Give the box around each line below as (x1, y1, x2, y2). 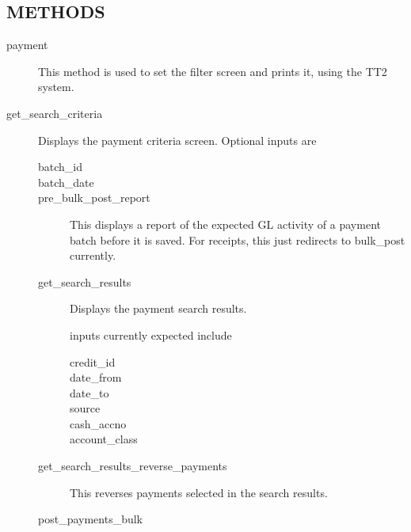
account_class (70, 431, 138, 447)
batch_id (38, 158, 83, 175)
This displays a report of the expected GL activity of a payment (70, 215, 381, 232)
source (70, 400, 101, 416)
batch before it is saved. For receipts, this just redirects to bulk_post (70, 231, 405, 248)
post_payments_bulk (38, 511, 143, 527)
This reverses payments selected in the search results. (70, 484, 328, 500)
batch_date (38, 173, 94, 190)
